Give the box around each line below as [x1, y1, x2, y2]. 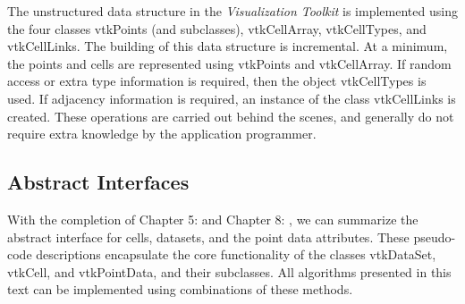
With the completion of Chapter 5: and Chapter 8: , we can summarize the [7, 209, 418, 228]
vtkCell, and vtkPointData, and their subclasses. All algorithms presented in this [7, 262, 452, 281]
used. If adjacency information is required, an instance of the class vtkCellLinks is [7, 89, 456, 107]
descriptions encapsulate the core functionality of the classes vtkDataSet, [36, 245, 436, 264]
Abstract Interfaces [7, 168, 190, 196]
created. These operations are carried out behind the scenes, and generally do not [7, 106, 454, 125]
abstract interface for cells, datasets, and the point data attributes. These [7, 227, 410, 246]
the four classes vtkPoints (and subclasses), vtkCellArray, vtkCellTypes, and [7, 19, 427, 38]
